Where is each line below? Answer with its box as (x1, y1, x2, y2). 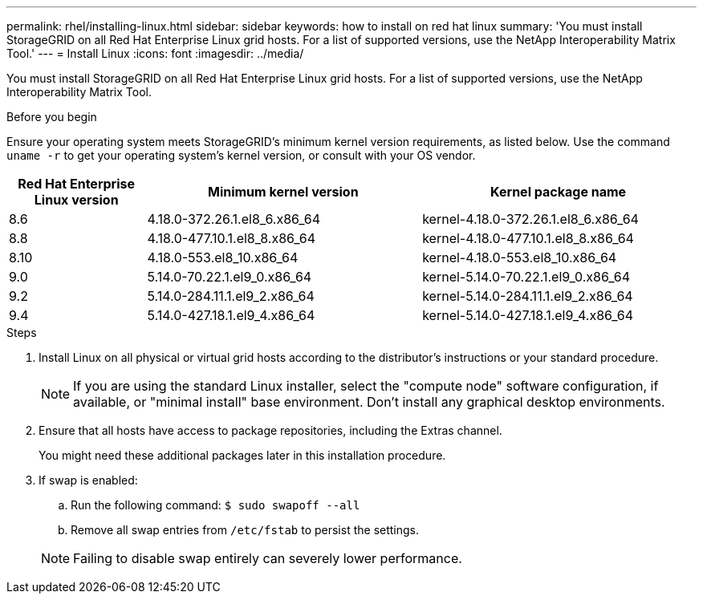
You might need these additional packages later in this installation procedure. (39, 448, 446, 462)
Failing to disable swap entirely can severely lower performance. (73, 550, 462, 566)
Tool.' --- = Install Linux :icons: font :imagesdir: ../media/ (6, 47, 304, 60)
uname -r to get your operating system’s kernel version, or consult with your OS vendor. (6, 148, 476, 162)
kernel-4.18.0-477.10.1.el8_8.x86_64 (422, 230, 634, 246)
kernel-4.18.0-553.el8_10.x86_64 (422, 249, 617, 266)
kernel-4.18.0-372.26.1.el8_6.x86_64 (422, 211, 639, 227)
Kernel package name (490, 184, 627, 200)
